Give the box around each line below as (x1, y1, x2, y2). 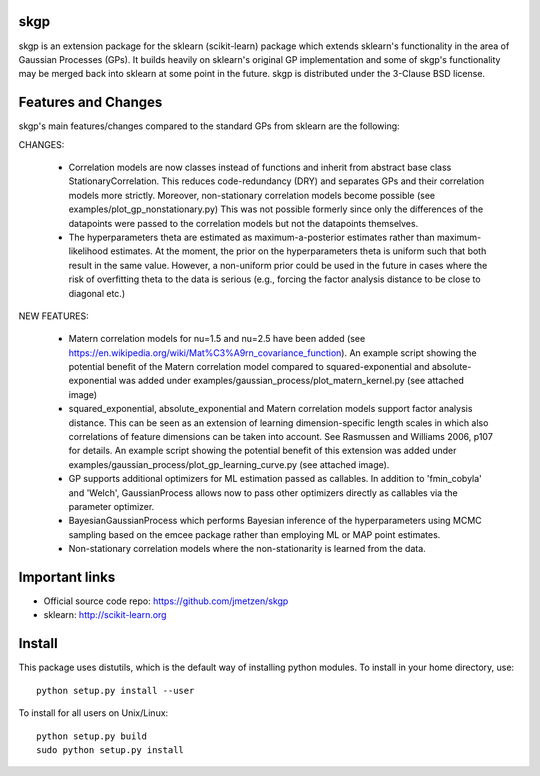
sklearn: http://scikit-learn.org (43, 609, 167, 621)
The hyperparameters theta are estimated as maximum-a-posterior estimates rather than (68, 231, 435, 243)
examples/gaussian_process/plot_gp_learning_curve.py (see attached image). (68, 458, 390, 470)
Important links (18, 568, 116, 585)
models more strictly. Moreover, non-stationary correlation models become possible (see (68, 189, 436, 201)
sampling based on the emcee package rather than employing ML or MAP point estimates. (68, 528, 441, 540)
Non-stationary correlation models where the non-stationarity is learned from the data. (68, 543, 427, 555)
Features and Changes (18, 94, 163, 111)
